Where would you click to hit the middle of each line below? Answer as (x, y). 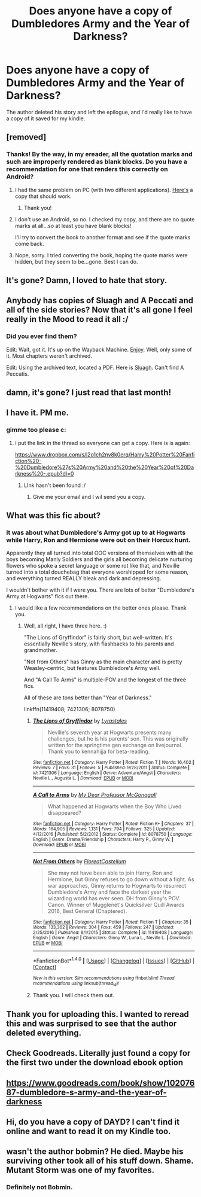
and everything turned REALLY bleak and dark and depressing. (84, 578)
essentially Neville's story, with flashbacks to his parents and (99, 644)
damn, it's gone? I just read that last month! (89, 393)
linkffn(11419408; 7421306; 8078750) (69, 709)
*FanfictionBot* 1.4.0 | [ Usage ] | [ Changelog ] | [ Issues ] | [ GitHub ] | (113, 960)
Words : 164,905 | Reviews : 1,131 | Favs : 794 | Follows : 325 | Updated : (104, 829)
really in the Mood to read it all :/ (67, 319)
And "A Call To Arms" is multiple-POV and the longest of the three (105, 680)
